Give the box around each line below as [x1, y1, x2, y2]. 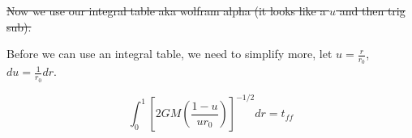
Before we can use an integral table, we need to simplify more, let [6, 45, 333, 62]
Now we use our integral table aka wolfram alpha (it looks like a [6, 2, 326, 19]
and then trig [339, 2, 406, 19]
